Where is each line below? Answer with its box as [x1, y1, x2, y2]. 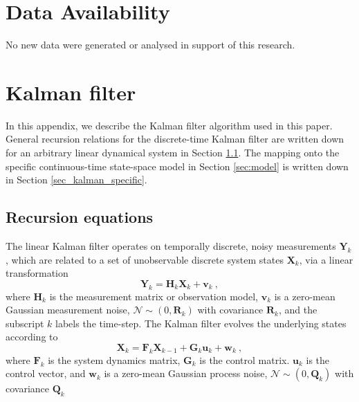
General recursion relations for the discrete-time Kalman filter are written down [6, 131, 344, 146]
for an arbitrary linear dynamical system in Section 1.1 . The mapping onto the [6, 145, 340, 160]
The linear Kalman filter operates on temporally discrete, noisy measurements [6, 239, 336, 253]
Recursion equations [6, 206, 154, 228]
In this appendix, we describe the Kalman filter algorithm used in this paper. [6, 118, 333, 132]
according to [6, 329, 58, 344]
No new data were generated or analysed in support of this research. [6, 37, 295, 52]
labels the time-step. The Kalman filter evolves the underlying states [55, 316, 347, 330]
